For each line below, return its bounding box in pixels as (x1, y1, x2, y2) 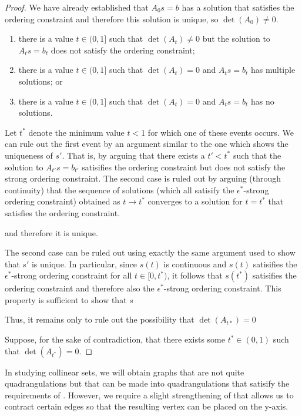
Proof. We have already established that (5, 1, 149, 13)
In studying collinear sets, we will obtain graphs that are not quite (5, 365, 244, 378)
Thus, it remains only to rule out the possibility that (5, 313, 194, 326)
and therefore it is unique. (5, 226, 98, 239)
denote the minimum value (28, 126, 125, 138)
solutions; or (18, 75, 63, 87)
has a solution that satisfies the (182, 1, 294, 13)
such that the (233, 149, 281, 161)
